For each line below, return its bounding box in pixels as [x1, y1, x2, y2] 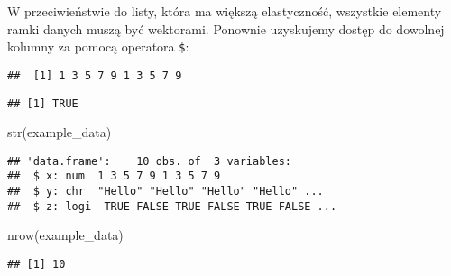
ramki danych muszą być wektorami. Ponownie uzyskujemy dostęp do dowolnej [7, 19, 445, 38]
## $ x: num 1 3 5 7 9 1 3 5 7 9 [7, 170, 221, 183]
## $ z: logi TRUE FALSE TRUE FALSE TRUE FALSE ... [7, 199, 337, 213]
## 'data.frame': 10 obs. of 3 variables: [7, 154, 291, 168]
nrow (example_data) [7, 225, 124, 244]
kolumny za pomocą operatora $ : [7, 37, 189, 56]
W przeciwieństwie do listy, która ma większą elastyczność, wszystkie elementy [7, 2, 442, 20]
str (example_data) [7, 123, 112, 142]
